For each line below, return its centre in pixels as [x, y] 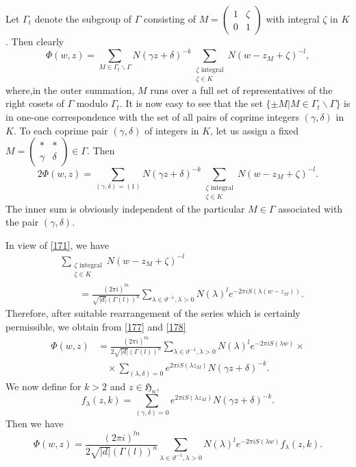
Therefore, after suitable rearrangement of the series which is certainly [153, 313]
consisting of [169, 19]
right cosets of [35, 103]
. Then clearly [35, 41]
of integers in [172, 130]
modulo [92, 103]
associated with [310, 208]
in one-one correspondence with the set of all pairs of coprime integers [153, 117]
